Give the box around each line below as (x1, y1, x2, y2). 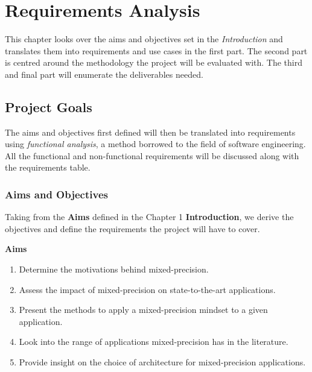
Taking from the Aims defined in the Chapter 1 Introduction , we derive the (5, 210, 294, 223)
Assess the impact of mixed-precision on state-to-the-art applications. (19, 283, 276, 295)
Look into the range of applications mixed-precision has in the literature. (19, 335, 288, 348)
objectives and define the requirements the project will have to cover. (5, 222, 260, 235)
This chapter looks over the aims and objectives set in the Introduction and (5, 33, 283, 45)
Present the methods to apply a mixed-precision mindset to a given (19, 303, 268, 316)
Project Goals (5, 97, 92, 116)
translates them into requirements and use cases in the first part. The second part (5, 44, 308, 57)
